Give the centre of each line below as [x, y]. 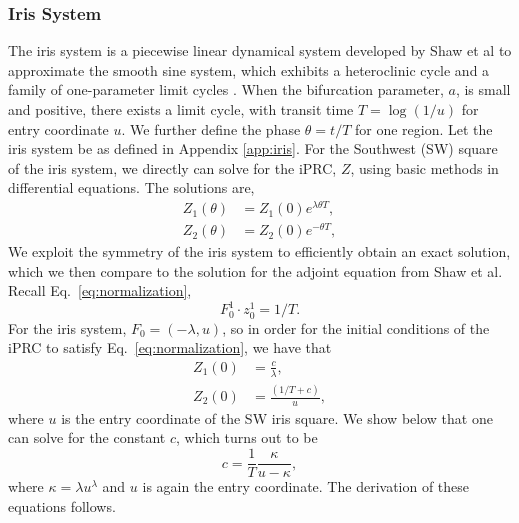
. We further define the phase [211, 128]
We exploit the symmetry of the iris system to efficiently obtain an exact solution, [259, 251]
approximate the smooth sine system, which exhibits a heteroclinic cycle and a [249, 69]
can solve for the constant [87, 437]
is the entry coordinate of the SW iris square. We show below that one [277, 417]
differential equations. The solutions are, [131, 187]
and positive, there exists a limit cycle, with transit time [181, 109]
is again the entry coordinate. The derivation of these [306, 486]
